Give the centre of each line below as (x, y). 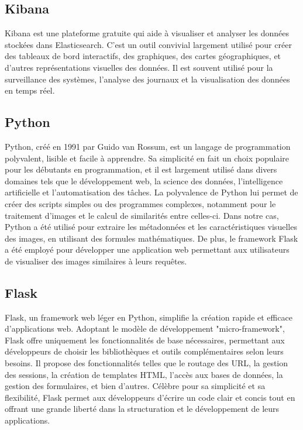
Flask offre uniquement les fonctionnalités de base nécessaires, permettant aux (145, 340)
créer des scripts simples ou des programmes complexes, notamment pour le (140, 203)
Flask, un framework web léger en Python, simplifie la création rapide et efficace (149, 317)
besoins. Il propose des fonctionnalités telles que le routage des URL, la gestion (147, 363)
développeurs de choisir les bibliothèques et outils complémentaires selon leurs (144, 351)
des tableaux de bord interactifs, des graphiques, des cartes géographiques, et (143, 56)
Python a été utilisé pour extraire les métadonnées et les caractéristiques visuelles (151, 227)
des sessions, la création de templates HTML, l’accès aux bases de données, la (144, 374)
